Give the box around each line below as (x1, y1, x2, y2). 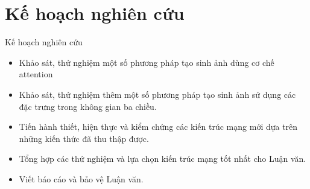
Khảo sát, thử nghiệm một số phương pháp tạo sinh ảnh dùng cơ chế (19, 56, 274, 68)
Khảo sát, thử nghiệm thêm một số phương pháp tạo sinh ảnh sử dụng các (19, 88, 296, 100)
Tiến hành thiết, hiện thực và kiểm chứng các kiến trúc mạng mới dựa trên (19, 120, 298, 133)
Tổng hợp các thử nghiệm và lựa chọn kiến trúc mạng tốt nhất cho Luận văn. (19, 152, 306, 165)
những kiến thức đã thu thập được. (19, 132, 149, 144)
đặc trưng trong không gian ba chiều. (19, 100, 157, 112)
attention (19, 68, 53, 80)
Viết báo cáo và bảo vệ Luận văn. (19, 172, 144, 185)
